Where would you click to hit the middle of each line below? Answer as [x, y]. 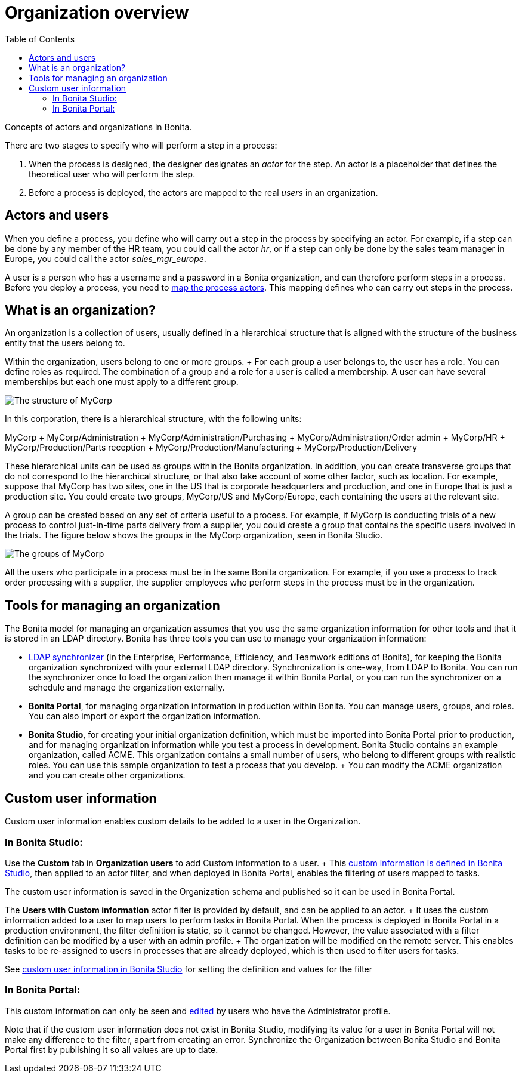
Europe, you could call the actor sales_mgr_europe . [106, 258]
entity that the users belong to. [65, 343]
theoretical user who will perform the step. [112, 174]
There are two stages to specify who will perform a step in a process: [141, 145]
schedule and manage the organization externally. [127, 688]
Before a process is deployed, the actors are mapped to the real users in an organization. [203, 192]
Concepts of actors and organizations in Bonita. [98, 127]
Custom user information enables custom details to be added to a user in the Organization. [183, 821]
